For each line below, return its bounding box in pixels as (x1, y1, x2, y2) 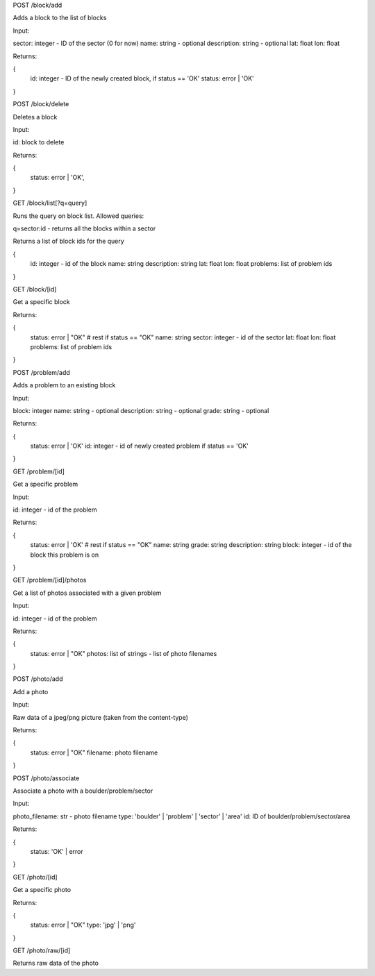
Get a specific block (12, 298, 70, 306)
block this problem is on (30, 550, 99, 559)
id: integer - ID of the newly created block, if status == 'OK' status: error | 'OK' (30, 74, 255, 83)
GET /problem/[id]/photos (12, 576, 87, 584)
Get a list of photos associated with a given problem (12, 589, 162, 597)
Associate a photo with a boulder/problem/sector (12, 786, 153, 795)
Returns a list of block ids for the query (12, 237, 124, 246)
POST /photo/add (12, 675, 63, 683)
